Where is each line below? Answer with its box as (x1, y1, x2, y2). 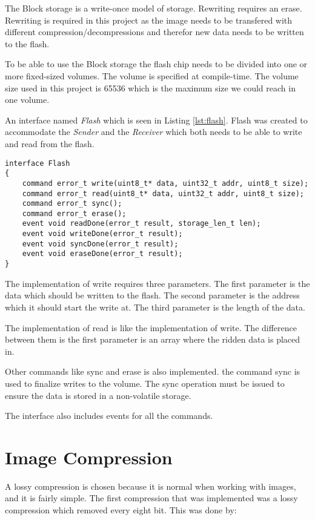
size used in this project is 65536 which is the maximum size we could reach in (5, 81, 296, 94)
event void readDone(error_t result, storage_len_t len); (22, 219, 261, 228)
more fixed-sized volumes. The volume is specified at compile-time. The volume (5, 69, 299, 82)
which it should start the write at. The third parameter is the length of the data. (5, 300, 305, 313)
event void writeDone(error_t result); (22, 229, 183, 239)
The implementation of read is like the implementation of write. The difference (5, 321, 297, 334)
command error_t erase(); (22, 209, 127, 218)
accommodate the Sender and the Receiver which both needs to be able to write (5, 125, 302, 138)
